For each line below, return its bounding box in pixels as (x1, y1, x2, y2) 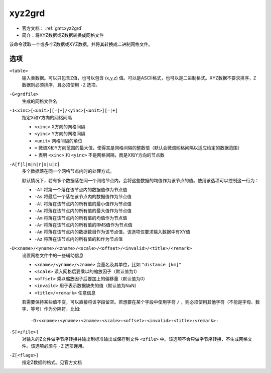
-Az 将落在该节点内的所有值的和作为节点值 (34, 236, 123, 242)
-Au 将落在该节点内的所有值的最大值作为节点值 (34, 208, 132, 214)
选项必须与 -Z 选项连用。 (35, 343, 87, 349)
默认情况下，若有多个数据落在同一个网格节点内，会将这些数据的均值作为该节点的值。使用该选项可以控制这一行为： (22, 177, 259, 183)
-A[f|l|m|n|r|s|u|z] (9, 161, 60, 167)
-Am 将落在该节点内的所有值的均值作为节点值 (34, 214, 127, 221)
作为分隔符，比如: (43, 306, 81, 312)
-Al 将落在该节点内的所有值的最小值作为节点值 (34, 200, 132, 206)
